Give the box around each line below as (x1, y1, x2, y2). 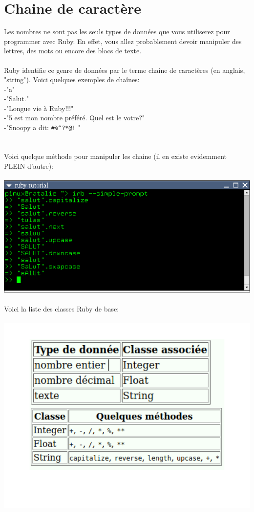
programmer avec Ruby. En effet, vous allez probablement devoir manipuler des (4, 36, 242, 46)
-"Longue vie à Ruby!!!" (4, 103, 74, 113)
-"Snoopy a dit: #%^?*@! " (4, 122, 81, 133)
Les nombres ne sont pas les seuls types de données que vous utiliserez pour (4, 26, 230, 37)
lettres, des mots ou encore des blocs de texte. (4, 45, 142, 56)
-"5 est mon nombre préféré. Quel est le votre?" (4, 112, 145, 123)
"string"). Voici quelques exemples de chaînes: (4, 74, 140, 85)
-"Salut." (4, 93, 29, 104)
